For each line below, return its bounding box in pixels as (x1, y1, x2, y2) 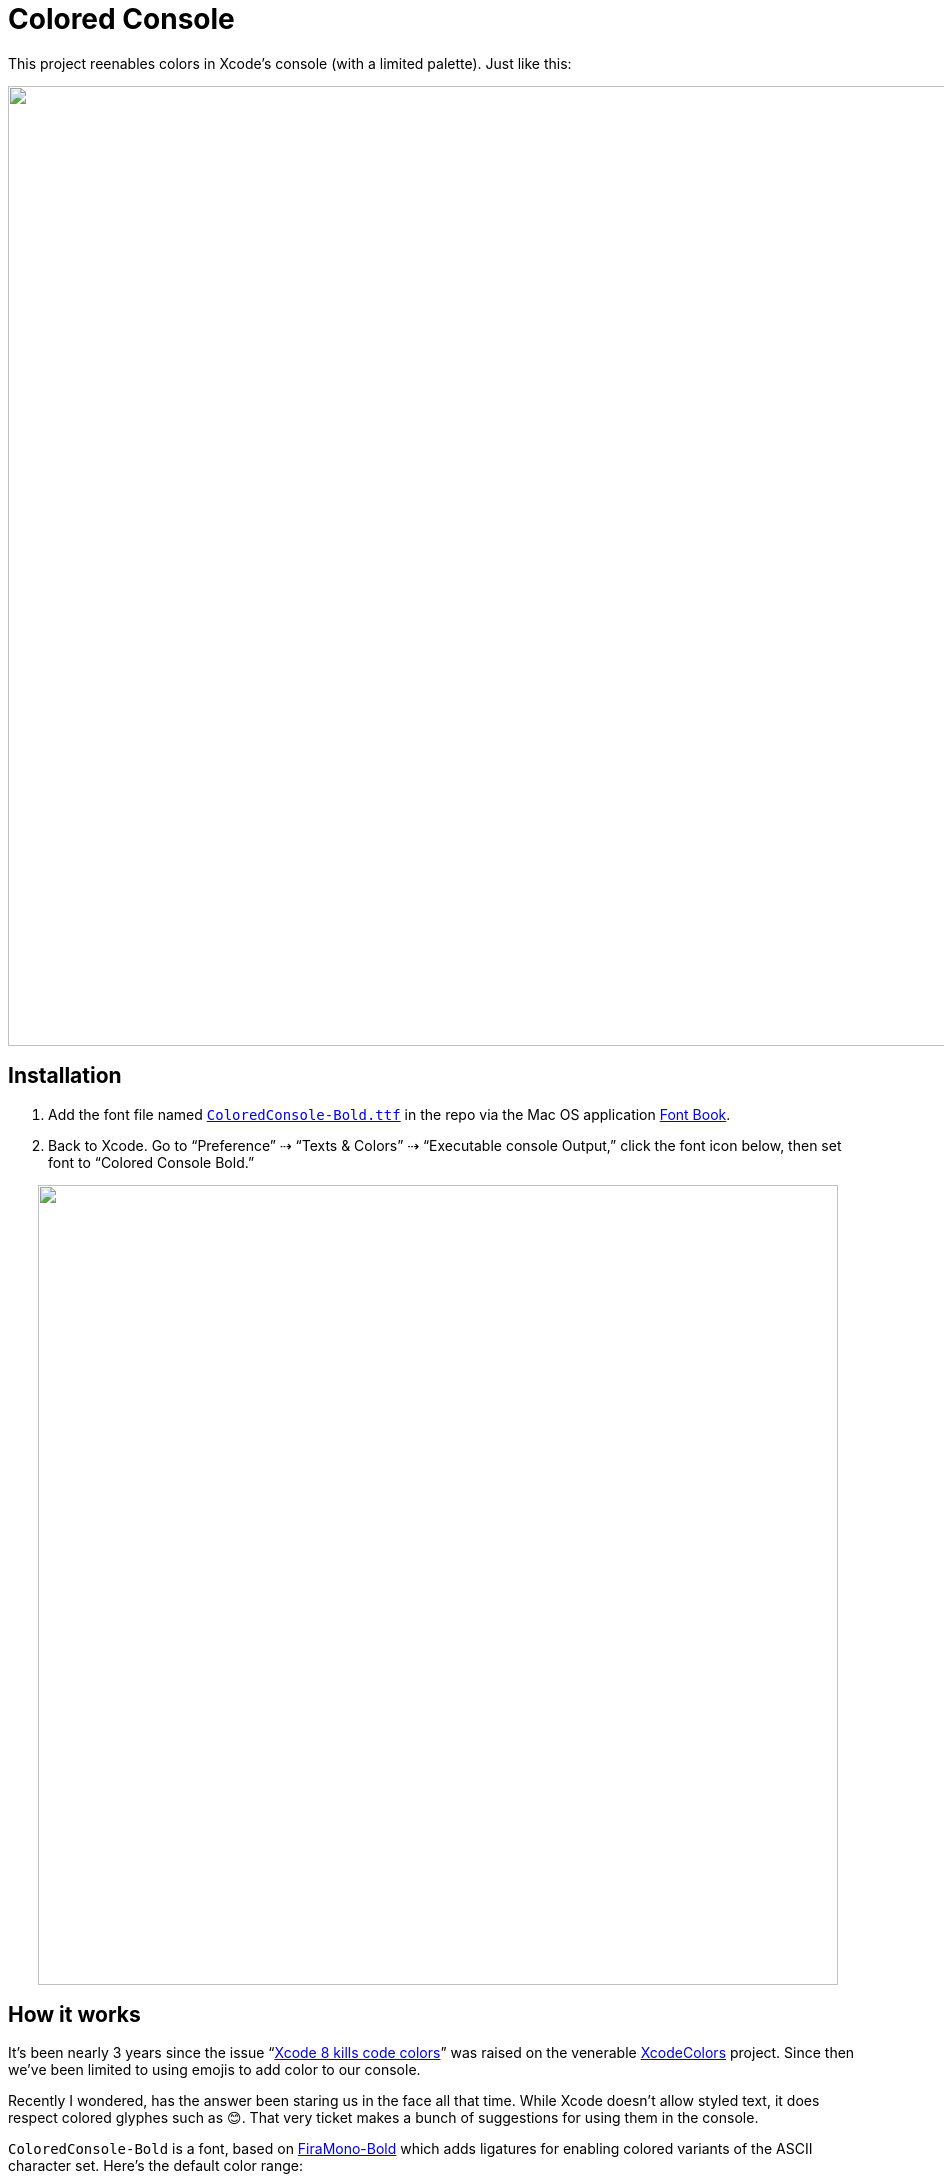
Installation (8, 1063, 122, 1089)
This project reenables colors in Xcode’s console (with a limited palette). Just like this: (8, 54, 572, 72)
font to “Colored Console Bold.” (48, 1153, 255, 1171)
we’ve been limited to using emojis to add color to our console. (8, 2061, 421, 2079)
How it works (8, 2002, 141, 2028)
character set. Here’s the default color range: (8, 2157, 303, 2175)
